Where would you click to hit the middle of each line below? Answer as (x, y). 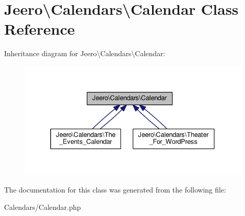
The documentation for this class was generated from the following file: (115, 189)
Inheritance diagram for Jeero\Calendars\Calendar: (85, 53)
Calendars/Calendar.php (43, 207)
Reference (40, 29)
